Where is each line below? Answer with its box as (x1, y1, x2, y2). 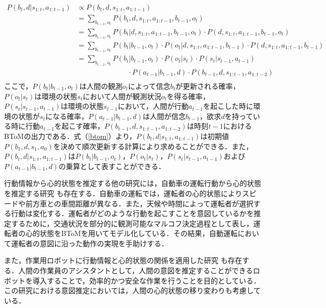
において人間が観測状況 (83, 90, 161, 101)
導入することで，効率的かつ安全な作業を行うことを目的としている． (32, 275, 261, 286)
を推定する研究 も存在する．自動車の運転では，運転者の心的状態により (4, 187, 242, 198)
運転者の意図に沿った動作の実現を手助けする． (11, 238, 168, 248)
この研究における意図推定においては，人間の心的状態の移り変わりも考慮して (4, 285, 261, 296)
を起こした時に (203, 101, 254, 111)
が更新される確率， (175, 80, 240, 91)
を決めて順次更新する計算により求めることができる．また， (53, 140, 253, 151)
